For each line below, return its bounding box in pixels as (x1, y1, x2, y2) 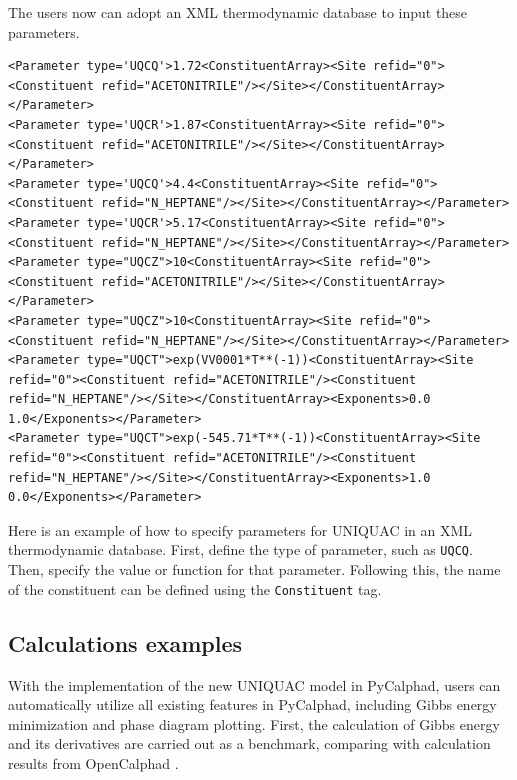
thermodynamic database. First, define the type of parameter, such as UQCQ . (8, 539, 473, 560)
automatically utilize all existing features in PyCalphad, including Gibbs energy (8, 694, 497, 715)
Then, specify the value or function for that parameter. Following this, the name (8, 559, 501, 580)
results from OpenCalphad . (8, 752, 179, 773)
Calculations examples (8, 627, 243, 658)
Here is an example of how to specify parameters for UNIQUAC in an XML (8, 519, 473, 540)
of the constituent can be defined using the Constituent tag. (8, 578, 382, 599)
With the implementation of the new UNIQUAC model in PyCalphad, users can (8, 674, 501, 695)
